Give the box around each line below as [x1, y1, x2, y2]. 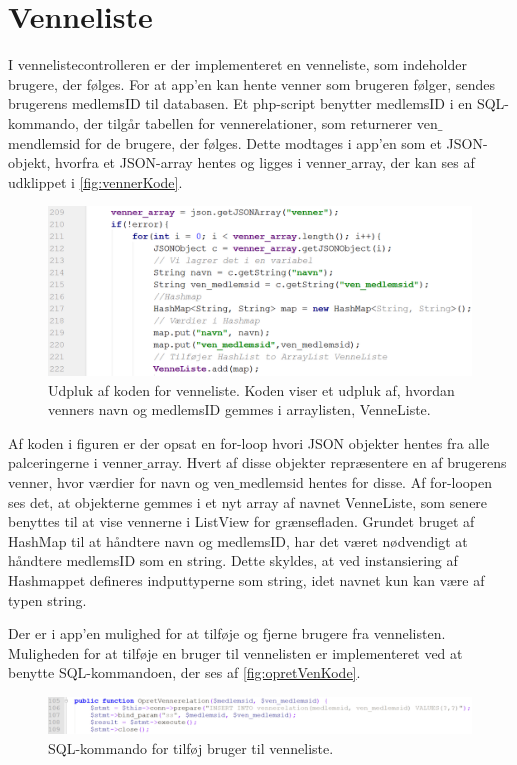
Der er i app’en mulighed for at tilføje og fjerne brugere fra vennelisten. [8, 623, 446, 644]
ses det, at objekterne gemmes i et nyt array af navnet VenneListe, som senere [8, 491, 488, 512]
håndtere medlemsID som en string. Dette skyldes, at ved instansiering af [8, 550, 458, 571]
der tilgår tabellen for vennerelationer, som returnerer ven [83, 112, 438, 133]
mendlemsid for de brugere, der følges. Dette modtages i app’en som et [8, 132, 442, 153]
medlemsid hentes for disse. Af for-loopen [239, 472, 493, 493]
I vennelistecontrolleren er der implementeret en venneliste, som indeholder [8, 54, 467, 75]
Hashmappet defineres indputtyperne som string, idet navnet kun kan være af [8, 569, 485, 590]
